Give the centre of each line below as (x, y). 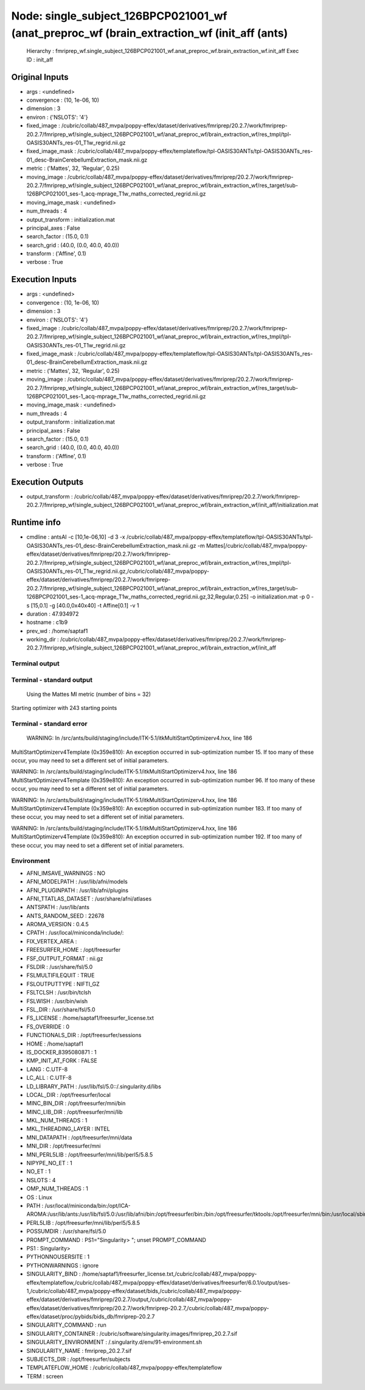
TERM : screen (45, 1376)
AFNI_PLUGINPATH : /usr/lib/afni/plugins (78, 890)
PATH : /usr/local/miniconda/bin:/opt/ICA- (78, 1205)
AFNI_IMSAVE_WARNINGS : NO (66, 873)
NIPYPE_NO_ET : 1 (49, 1163)
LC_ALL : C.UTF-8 (49, 1078)
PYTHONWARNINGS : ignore (63, 1265)
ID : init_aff (40, 59)
